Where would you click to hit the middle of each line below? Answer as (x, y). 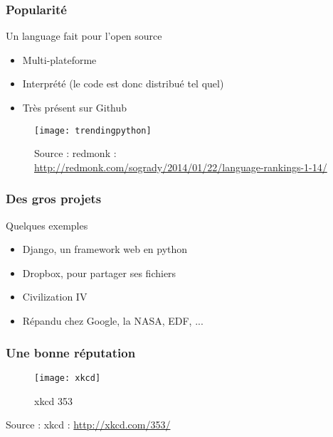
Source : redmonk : (75, 153)
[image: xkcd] (68, 378)
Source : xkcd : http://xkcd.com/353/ (88, 425)
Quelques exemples (47, 225)
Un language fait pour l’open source (84, 36)
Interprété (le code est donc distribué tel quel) (123, 83)
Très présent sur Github (75, 107)
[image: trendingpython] (93, 130)
